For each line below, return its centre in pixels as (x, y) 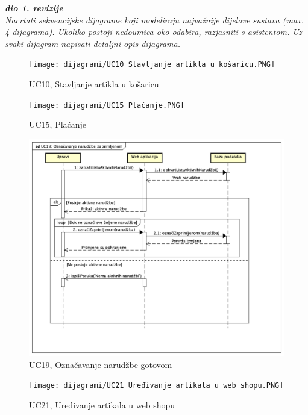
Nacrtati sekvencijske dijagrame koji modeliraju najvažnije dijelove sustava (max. (154, 20)
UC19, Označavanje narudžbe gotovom (101, 364)
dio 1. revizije (34, 8)
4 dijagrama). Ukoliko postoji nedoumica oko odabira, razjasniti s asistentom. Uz (153, 32)
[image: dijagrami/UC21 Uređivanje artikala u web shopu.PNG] (156, 386)
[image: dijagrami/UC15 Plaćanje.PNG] (107, 105)
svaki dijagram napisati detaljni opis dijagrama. (93, 43)
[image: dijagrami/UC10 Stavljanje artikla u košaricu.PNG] (152, 65)
